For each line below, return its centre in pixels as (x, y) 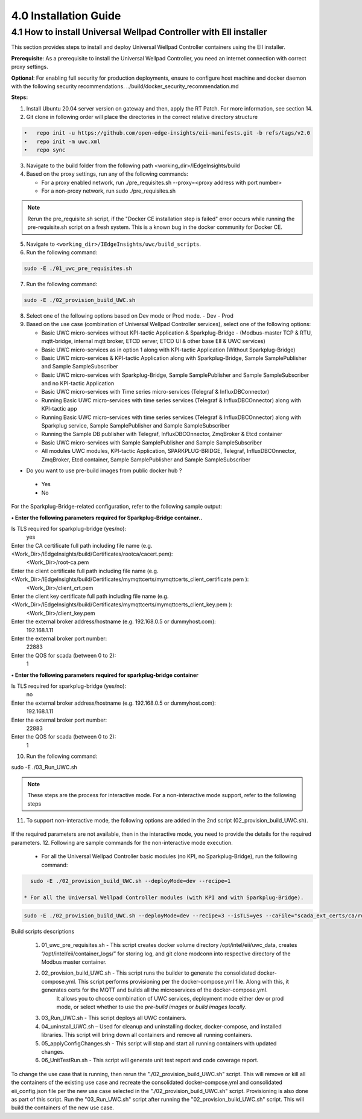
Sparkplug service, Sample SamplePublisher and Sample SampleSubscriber (136, 426)
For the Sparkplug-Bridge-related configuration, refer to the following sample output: (117, 507)
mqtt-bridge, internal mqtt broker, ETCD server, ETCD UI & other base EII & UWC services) (153, 341)
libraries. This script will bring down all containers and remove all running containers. (147, 1035)
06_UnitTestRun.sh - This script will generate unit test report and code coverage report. (150, 1060)
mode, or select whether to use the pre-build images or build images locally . (151, 1007)
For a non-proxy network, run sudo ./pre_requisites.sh (109, 191)
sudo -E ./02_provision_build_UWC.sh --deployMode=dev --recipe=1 (131, 881)
